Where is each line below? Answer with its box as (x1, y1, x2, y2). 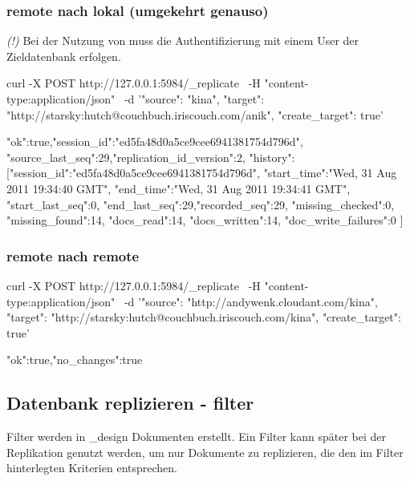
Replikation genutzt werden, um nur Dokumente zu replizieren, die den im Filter (6, 443, 404, 460)
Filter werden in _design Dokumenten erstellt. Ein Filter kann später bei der (6, 428, 386, 445)
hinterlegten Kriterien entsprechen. (6, 459, 177, 476)
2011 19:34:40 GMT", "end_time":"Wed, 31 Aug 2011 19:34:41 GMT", (6, 180, 351, 196)
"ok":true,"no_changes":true (6, 351, 143, 368)
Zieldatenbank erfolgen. (6, 47, 121, 64)
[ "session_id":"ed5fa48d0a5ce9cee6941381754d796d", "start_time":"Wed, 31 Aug (6, 164, 397, 181)
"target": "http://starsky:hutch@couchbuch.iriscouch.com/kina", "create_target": (6, 309, 401, 325)
